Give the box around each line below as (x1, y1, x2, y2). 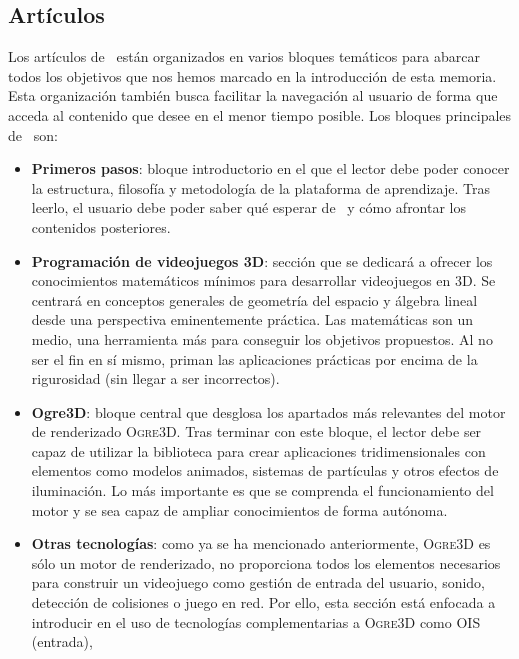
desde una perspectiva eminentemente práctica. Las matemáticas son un (31, 309, 474, 330)
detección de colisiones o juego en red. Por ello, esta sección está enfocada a (31, 592, 496, 613)
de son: (8, 124, 58, 145)
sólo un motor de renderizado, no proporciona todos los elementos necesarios (31, 552, 501, 573)
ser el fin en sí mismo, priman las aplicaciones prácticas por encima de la (31, 348, 478, 369)
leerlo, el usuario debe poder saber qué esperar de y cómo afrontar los (31, 197, 467, 218)
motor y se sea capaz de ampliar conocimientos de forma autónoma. (31, 499, 448, 520)
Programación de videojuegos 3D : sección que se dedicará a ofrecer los (31, 250, 493, 271)
